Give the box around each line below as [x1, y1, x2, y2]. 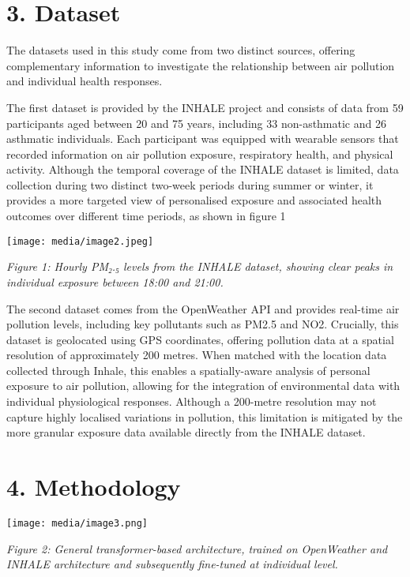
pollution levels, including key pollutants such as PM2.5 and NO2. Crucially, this [6, 316, 399, 332]
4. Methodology [6, 470, 181, 503]
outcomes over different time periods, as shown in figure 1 [6, 208, 286, 224]
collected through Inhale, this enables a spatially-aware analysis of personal [6, 362, 371, 378]
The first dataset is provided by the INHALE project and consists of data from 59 [6, 99, 404, 115]
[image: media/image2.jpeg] [6, 235, 154, 247]
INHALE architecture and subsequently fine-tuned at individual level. [6, 556, 338, 572]
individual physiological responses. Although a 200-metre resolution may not [6, 393, 377, 410]
